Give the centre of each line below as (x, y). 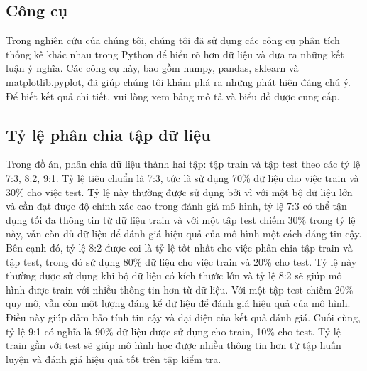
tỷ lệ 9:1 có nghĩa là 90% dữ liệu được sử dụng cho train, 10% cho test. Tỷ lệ (173, 331)
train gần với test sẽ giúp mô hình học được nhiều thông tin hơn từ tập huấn (174, 345)
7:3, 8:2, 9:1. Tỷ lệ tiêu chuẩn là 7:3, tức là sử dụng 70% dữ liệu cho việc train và (182, 177)
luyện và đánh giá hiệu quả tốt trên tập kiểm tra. (114, 359)
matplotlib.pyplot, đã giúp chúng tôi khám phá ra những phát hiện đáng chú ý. (178, 81)
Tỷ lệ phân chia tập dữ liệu (108, 134)
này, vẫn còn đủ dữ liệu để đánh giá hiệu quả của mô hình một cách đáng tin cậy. (184, 233)
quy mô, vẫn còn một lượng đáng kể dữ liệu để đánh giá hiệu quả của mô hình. (178, 303)
